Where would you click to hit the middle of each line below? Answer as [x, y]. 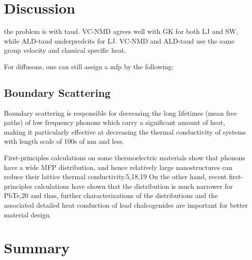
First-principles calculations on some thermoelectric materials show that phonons [125, 158]
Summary [37, 248]
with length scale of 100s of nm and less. [64, 141]
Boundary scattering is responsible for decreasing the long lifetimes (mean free [120, 113]
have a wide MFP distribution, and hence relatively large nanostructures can [118, 167]
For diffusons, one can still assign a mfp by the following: [89, 66]
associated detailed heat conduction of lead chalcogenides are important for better [126, 205]
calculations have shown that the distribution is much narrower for [134, 186]
